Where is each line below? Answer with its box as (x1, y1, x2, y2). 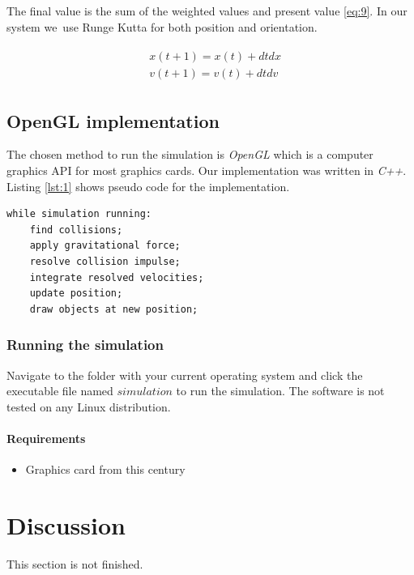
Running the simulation (6, 334, 164, 355)
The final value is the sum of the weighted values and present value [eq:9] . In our (6, 2, 408, 19)
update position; (29, 287, 123, 300)
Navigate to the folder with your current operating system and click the (6, 366, 363, 383)
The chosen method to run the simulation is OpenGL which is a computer (6, 146, 373, 163)
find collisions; (29, 224, 123, 236)
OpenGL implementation (6, 108, 220, 133)
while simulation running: (6, 208, 152, 220)
